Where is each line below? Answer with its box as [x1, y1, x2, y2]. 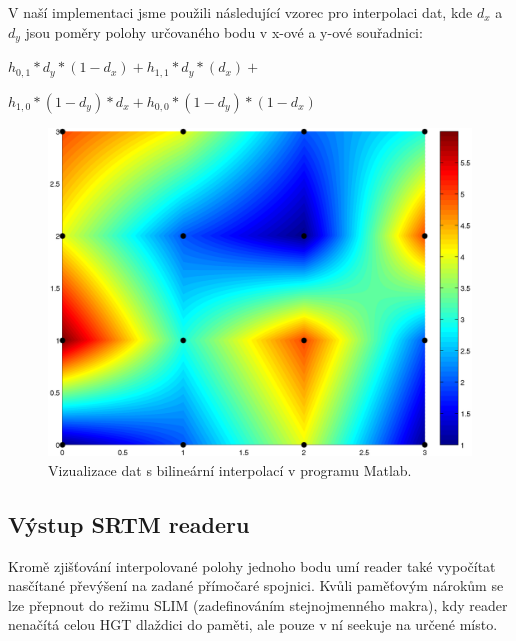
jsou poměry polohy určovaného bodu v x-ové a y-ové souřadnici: [25, 21, 423, 42]
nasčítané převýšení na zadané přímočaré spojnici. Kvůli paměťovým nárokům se [8, 575, 504, 596]
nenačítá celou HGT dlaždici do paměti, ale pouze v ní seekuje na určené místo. [8, 614, 498, 635]
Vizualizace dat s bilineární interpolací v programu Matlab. [48, 459, 412, 480]
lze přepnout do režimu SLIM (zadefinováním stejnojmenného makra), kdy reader [8, 594, 508, 615]
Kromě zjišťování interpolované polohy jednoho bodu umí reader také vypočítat [8, 555, 496, 576]
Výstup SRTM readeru [8, 508, 250, 539]
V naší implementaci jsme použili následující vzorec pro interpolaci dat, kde [8, 2, 473, 22]
